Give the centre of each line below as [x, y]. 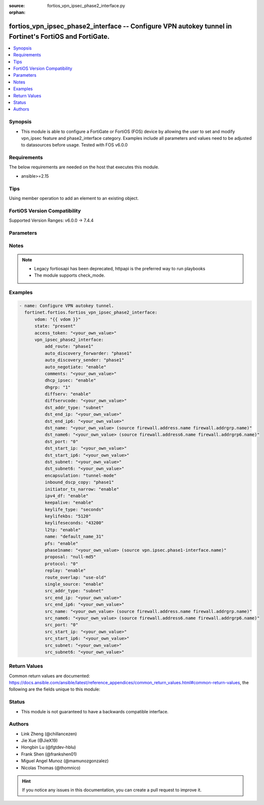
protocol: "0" [61, 564]
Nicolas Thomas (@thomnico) [51, 768]
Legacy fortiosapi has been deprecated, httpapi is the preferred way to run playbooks [120, 269]
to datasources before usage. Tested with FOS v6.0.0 [74, 145]
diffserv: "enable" [68, 394]
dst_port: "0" [61, 441]
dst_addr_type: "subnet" [74, 407]
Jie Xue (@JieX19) [40, 740]
